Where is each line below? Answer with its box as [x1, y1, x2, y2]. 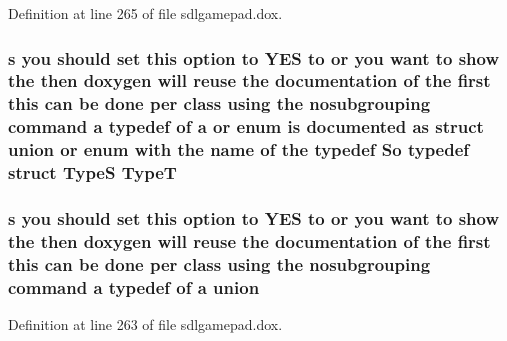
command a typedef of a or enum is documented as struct [8, 114, 484, 139]
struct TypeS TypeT [8, 160, 177, 185]
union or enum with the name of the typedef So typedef [8, 137, 470, 162]
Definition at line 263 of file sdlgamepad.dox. [8, 314, 283, 335]
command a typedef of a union [8, 274, 260, 299]
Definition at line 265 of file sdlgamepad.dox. [8, 3, 283, 23]
